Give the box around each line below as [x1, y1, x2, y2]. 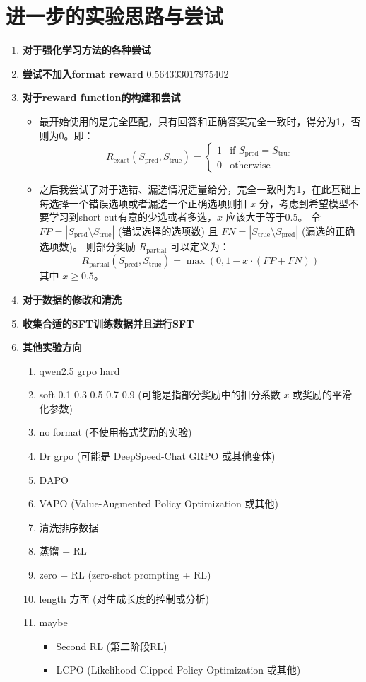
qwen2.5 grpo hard [39, 363, 120, 378]
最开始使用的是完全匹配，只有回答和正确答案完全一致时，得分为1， [39, 113, 351, 128]
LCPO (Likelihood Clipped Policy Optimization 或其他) [56, 662, 301, 677]
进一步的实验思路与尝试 [6, 1, 224, 30]
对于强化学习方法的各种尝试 [22, 42, 151, 57]
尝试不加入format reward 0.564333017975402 [22, 66, 229, 81]
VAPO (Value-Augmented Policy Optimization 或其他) [39, 496, 278, 511]
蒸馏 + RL [39, 543, 87, 558]
